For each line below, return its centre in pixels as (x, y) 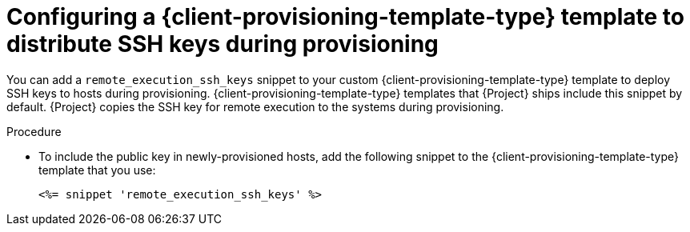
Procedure (34, 131)
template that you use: (97, 170)
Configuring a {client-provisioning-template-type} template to (345, 17)
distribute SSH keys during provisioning (223, 44)
